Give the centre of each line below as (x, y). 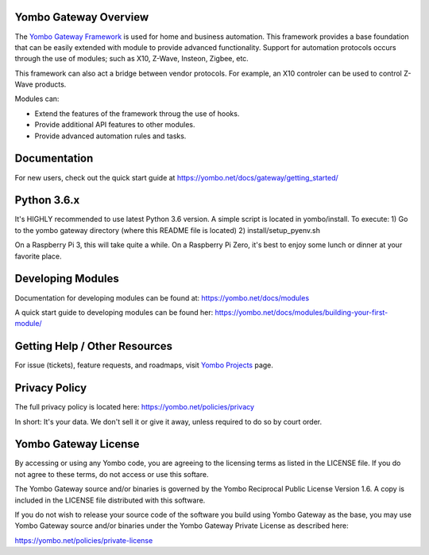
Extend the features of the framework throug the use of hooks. (137, 113)
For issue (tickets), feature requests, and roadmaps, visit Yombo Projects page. (144, 365)
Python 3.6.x (47, 200)
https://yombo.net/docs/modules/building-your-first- (301, 312)
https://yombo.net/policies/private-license (84, 540)
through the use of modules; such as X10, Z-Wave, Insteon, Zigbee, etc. (132, 59)
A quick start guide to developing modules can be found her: (114, 312)
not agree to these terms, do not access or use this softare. (112, 474)
